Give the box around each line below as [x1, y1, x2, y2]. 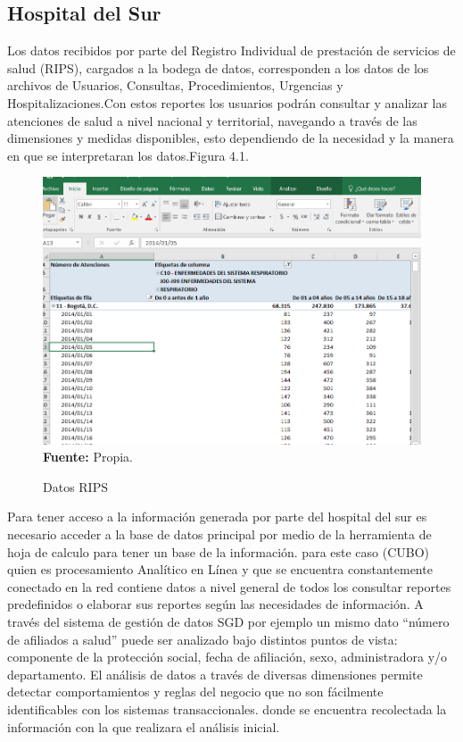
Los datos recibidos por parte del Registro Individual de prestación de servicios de [7, 41, 456, 60]
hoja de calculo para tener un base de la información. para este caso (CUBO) [7, 542, 430, 561]
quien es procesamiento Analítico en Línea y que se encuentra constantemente [7, 560, 433, 579]
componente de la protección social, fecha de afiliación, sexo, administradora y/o [7, 647, 448, 666]
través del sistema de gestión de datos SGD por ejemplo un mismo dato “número [7, 612, 450, 630]
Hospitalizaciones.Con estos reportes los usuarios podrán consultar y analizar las [7, 93, 447, 112]
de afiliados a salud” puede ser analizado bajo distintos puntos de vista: [7, 629, 398, 648]
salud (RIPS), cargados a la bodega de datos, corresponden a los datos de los [7, 58, 429, 77]
